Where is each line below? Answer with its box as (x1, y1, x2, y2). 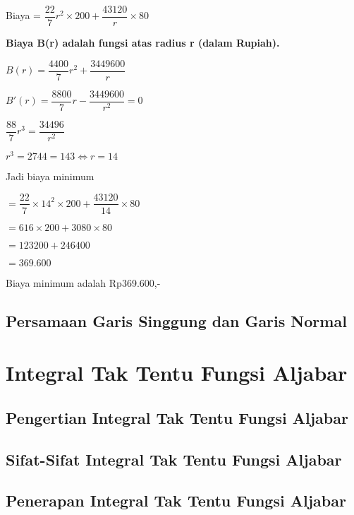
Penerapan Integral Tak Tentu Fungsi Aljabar (6, 490, 346, 511)
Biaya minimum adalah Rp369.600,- (6, 275, 161, 290)
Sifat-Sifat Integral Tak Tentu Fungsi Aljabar (6, 448, 342, 470)
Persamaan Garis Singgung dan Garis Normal (6, 309, 347, 331)
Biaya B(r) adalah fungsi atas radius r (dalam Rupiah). (6, 35, 280, 50)
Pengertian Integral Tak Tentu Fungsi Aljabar (6, 406, 348, 428)
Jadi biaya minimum (6, 168, 94, 183)
